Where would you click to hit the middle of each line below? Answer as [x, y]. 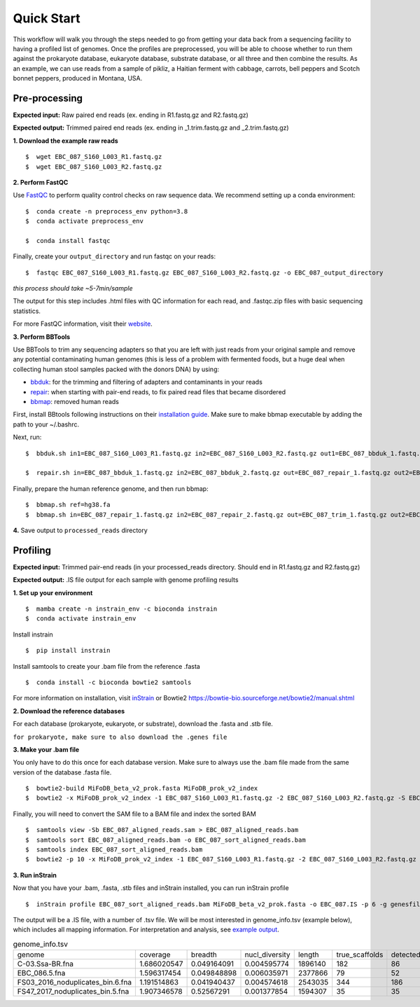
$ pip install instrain [68, 651]
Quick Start [47, 18]
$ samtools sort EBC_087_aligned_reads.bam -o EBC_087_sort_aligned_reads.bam [166, 840]
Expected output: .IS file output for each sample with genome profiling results [126, 580]
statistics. [27, 311]
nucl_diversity [267, 954]
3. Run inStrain [35, 875]
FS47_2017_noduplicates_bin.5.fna [73, 992]
